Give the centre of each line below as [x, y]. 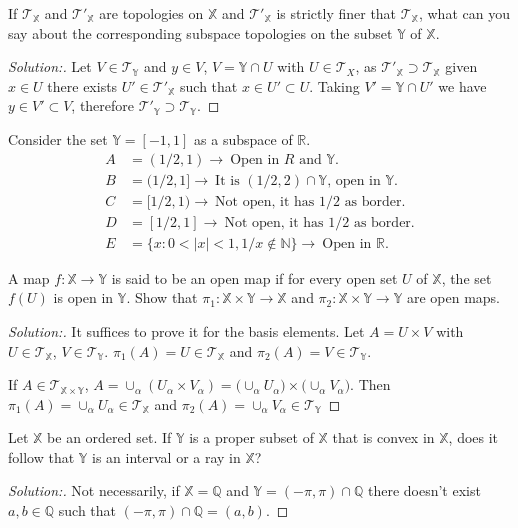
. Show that [162, 297]
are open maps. [453, 297]
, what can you [464, 13]
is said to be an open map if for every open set [254, 277]
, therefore [103, 105]
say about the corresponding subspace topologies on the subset [200, 32]
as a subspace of [243, 138]
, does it [473, 437]
